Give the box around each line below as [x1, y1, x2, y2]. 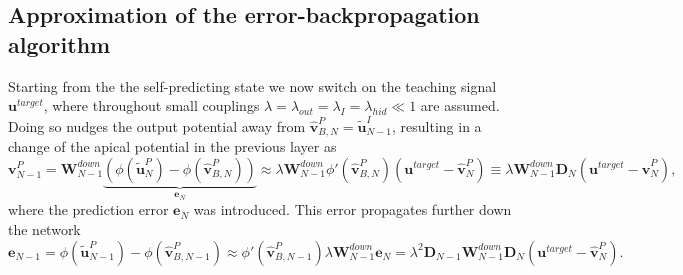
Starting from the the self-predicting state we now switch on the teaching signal [8, 75, 497, 96]
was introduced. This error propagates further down [193, 199, 512, 220]
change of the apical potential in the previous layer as [8, 135, 337, 156]
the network [8, 218, 81, 239]
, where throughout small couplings [43, 95, 260, 116]
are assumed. [420, 95, 500, 116]
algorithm [8, 28, 111, 59]
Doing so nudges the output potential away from [8, 115, 306, 136]
